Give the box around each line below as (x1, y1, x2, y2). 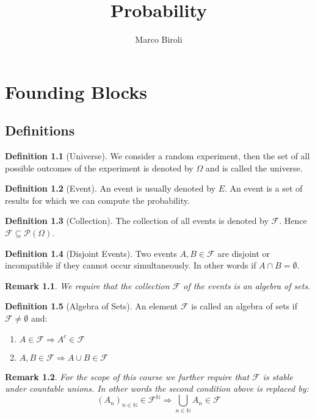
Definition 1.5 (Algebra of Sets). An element (5, 300, 178, 312)
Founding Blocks (5, 79, 147, 104)
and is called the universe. (205, 161, 303, 174)
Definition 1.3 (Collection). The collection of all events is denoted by (5, 214, 269, 227)
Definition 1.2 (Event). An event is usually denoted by (5, 182, 215, 195)
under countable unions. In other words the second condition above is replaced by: (5, 382, 309, 395)
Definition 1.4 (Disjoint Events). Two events (5, 247, 177, 259)
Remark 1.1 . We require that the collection (5, 279, 170, 292)
